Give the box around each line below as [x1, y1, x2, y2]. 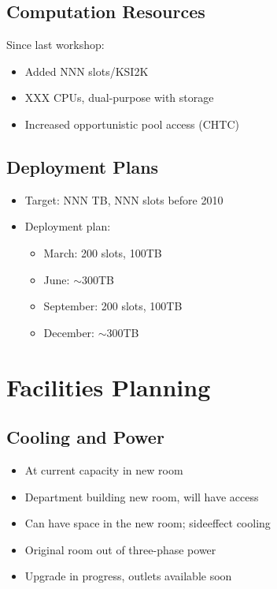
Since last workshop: [6, 36, 105, 53]
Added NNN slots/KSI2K [24, 62, 149, 79]
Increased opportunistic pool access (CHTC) [24, 115, 239, 132]
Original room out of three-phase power [24, 541, 216, 557]
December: [43, 324, 94, 340]
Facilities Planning [6, 370, 211, 403]
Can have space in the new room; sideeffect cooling [24, 515, 271, 531]
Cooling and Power [6, 425, 164, 449]
